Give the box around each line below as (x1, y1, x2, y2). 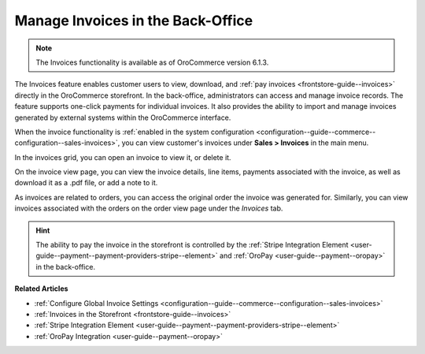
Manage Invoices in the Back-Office (14, 12, 253, 29)
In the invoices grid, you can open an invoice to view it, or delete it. (14, 152, 231, 162)
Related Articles (14, 284, 68, 293)
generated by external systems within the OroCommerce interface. (14, 113, 231, 122)
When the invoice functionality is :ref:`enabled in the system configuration (14, 127, 255, 136)
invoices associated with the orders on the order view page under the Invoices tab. (14, 203, 283, 213)
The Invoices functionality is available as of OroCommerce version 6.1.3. (35, 58, 269, 67)
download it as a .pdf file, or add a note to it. (14, 178, 158, 188)
